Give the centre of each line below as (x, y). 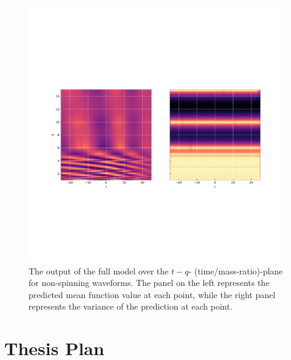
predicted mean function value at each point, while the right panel (152, 294)
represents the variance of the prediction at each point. (131, 306)
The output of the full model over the (99, 270)
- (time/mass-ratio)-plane (236, 270)
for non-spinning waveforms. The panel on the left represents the (149, 283)
